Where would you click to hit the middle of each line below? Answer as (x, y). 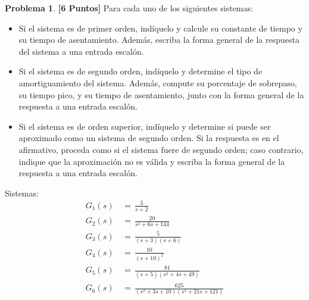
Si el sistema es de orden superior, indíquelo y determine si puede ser (145, 126)
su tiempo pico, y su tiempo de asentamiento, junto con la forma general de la (161, 94)
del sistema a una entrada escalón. (81, 51)
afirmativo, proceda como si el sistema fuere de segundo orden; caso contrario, (161, 149)
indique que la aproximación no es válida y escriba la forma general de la (152, 161)
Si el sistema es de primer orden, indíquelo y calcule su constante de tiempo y (160, 28)
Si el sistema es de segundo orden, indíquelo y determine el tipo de (141, 71)
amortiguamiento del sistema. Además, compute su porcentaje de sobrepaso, (158, 82)
